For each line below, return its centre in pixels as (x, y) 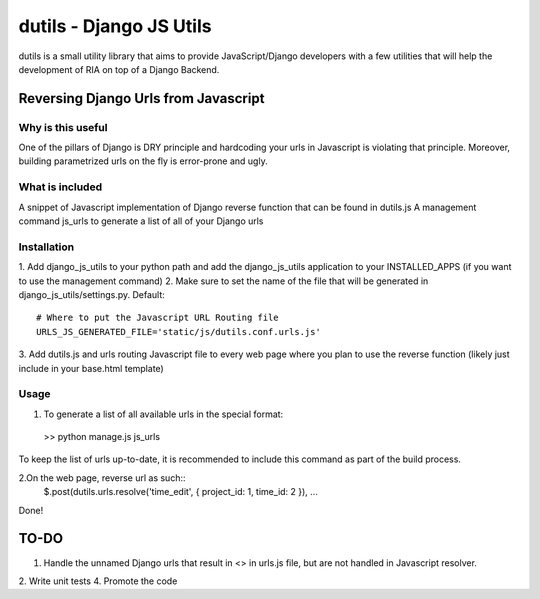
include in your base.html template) (91, 368)
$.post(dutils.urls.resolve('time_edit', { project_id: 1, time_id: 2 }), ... (181, 492)
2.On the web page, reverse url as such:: (102, 477)
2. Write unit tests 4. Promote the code (98, 581)
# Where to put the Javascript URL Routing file (157, 318)
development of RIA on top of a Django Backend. (119, 69)
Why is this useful (63, 127)
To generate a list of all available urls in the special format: (163, 414)
